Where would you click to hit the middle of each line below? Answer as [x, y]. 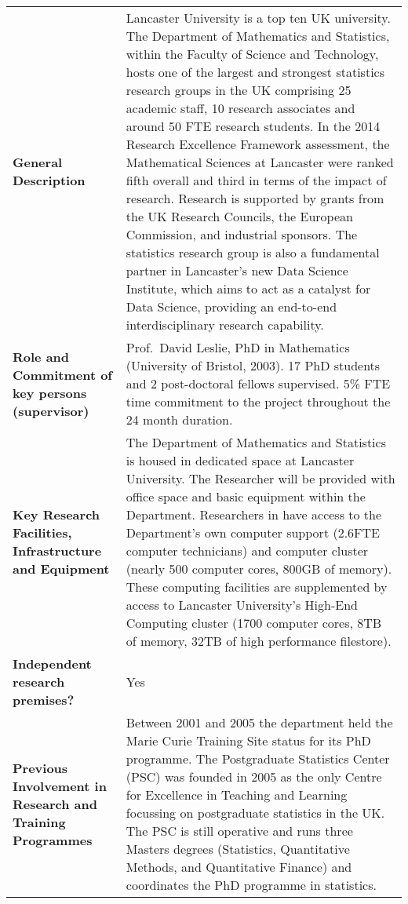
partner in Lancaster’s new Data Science [237, 270]
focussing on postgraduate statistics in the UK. [255, 813]
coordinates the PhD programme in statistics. [251, 885]
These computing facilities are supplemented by [257, 587]
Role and [41, 356]
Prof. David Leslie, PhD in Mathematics [238, 347]
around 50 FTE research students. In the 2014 [253, 126]
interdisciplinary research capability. [225, 324]
